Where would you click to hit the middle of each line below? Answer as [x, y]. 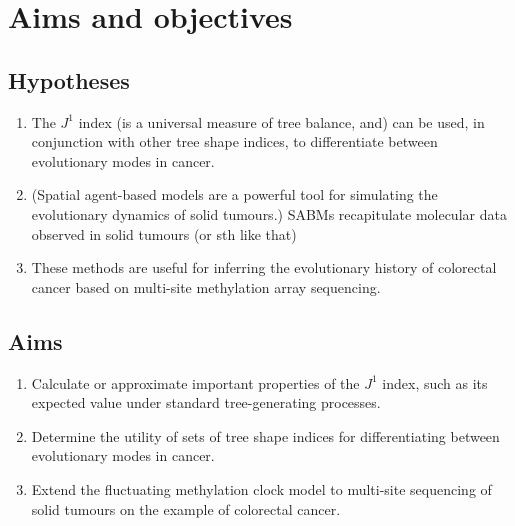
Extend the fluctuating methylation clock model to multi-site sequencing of [261, 488]
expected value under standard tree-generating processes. [206, 402]
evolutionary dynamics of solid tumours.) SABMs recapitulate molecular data [269, 213]
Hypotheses [69, 79]
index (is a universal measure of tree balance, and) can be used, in [281, 121]
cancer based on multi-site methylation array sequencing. [206, 286]
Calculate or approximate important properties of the [195, 382]
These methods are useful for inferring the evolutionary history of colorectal [264, 267]
